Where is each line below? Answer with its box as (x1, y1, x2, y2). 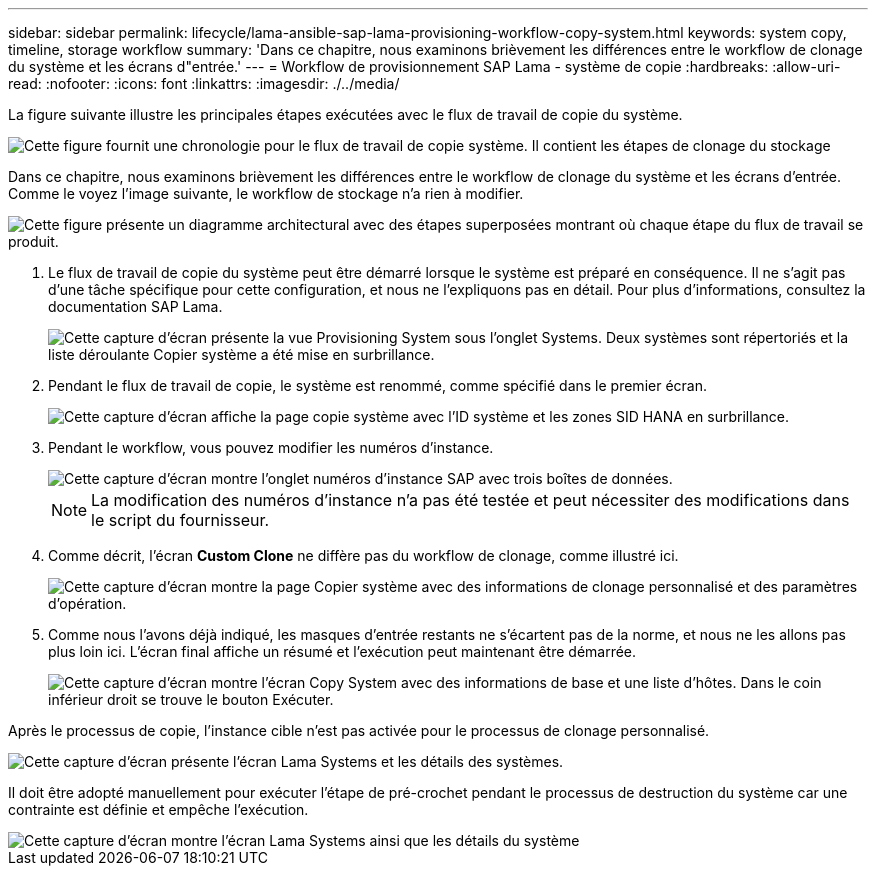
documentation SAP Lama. (48, 298, 223, 315)
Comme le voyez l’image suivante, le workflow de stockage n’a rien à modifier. (8, 185, 524, 202)
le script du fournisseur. (91, 510, 270, 530)
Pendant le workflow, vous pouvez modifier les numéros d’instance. (48, 439, 494, 456)
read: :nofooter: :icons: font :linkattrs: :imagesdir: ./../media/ (8, 75, 400, 92)
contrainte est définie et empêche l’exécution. (8, 801, 309, 818)
